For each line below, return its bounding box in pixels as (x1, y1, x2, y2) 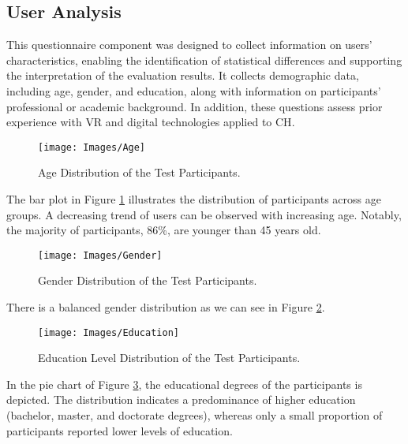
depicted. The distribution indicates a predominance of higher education (6, 391, 356, 408)
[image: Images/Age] (38, 141, 146, 153)
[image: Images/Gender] (38, 249, 163, 261)
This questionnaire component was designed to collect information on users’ (6, 36, 372, 53)
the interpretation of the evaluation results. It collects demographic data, (6, 67, 359, 84)
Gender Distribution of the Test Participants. (38, 272, 257, 289)
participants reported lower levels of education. (6, 422, 233, 438)
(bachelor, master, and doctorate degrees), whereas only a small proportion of (6, 407, 383, 423)
